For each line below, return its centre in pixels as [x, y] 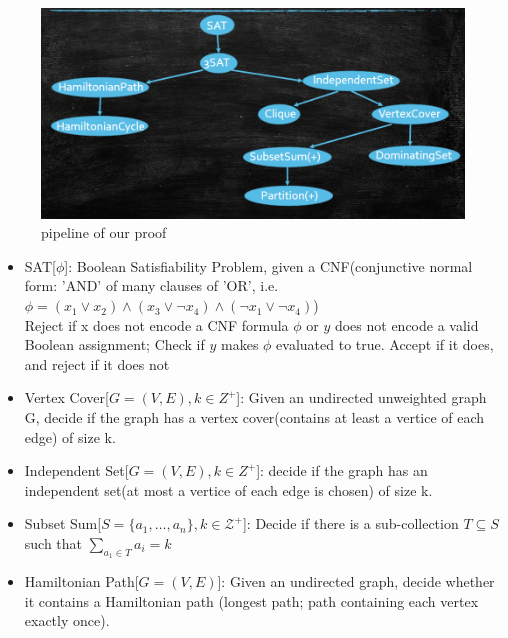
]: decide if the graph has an [342, 470]
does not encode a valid [406, 324]
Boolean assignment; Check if [114, 344]
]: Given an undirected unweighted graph [361, 397]
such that [53, 543]
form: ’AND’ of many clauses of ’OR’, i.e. [151, 285]
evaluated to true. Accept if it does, [385, 344]
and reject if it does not [97, 363]
